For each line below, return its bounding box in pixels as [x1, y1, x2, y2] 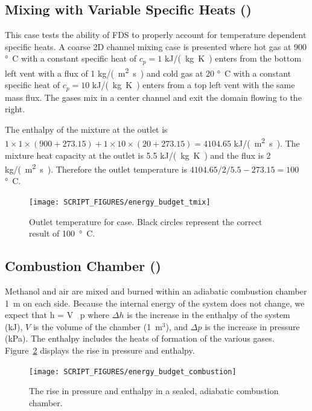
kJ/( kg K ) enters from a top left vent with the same [92, 78, 295, 91]
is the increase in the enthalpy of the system [127, 308, 290, 321]
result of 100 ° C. [29, 227, 95, 240]
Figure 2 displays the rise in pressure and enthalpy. [5, 344, 195, 357]
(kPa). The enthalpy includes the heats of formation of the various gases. [5, 332, 275, 345]
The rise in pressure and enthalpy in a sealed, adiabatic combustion [29, 384, 279, 397]
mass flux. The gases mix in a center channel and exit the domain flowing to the [5, 91, 302, 103]
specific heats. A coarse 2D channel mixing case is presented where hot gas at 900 [5, 40, 307, 53]
